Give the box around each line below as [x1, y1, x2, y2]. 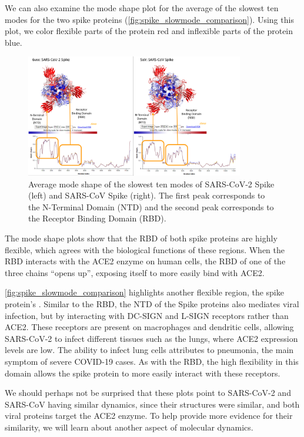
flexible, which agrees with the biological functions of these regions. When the [5, 243, 285, 256]
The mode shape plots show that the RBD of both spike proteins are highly [5, 232, 278, 244]
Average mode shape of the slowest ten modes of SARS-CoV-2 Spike [28, 177, 275, 190]
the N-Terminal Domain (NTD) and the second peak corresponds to [28, 200, 274, 213]
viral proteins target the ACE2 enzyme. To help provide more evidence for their [5, 409, 293, 422]
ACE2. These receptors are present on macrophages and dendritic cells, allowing [5, 321, 294, 333]
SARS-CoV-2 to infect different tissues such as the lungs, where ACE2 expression [5, 332, 298, 344]
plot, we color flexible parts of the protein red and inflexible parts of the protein [5, 25, 293, 37]
